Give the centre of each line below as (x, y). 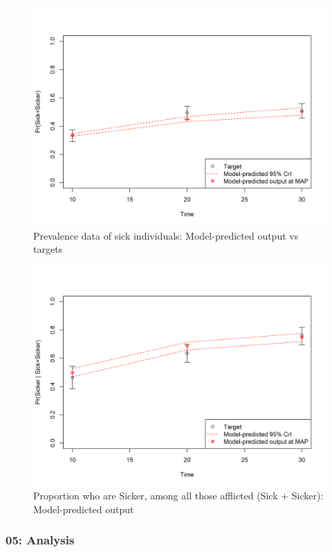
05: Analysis (40, 540)
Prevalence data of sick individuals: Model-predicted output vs (166, 235)
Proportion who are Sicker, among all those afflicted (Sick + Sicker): (178, 496)
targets (48, 249)
